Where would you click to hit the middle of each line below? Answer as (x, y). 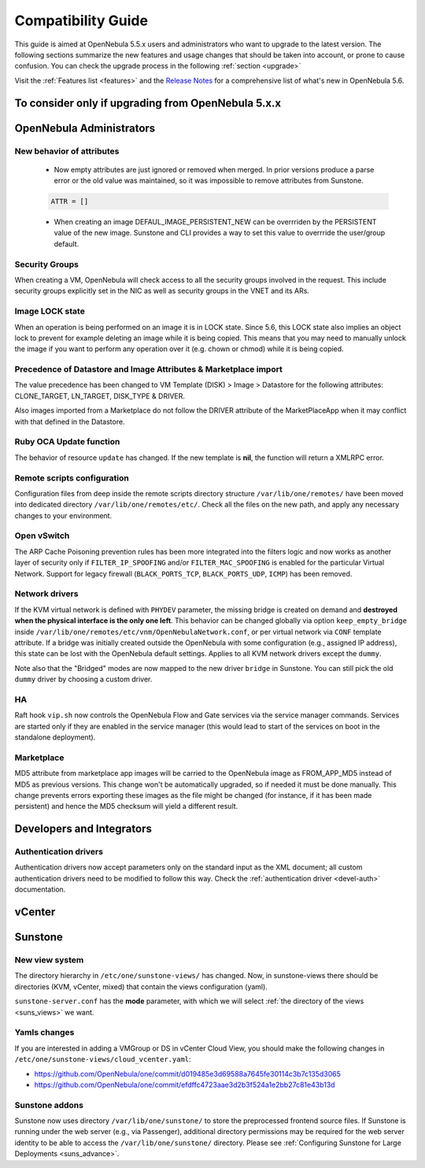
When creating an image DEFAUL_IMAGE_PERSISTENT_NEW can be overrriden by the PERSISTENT (215, 222)
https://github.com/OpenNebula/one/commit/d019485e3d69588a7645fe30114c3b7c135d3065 (188, 1073)
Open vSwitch (42, 536)
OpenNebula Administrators (85, 128)
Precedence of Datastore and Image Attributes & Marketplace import (148, 369)
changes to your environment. (63, 515)
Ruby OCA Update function (67, 442)
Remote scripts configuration (72, 478)
